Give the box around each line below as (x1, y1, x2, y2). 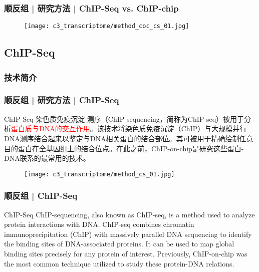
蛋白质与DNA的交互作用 (11, 123, 90, 134)
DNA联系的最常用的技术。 (4, 153, 90, 163)
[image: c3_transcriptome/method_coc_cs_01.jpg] (24, 23, 189, 30)
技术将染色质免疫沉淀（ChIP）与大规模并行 (104, 123, 247, 134)
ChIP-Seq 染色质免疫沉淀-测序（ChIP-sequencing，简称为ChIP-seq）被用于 (4, 113, 244, 124)
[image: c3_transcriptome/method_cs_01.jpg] (24, 170, 175, 178)
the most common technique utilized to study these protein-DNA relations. (4, 258, 234, 268)
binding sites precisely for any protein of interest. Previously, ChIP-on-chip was (4, 248, 247, 258)
